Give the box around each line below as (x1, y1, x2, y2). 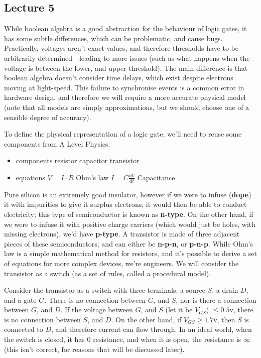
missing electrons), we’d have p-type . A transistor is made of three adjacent (4, 228, 240, 239)
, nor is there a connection (176, 294, 256, 305)
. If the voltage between (60, 304, 133, 315)
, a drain (212, 285, 238, 295)
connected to (4, 324, 43, 334)
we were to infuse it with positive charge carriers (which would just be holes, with (4, 218, 256, 229)
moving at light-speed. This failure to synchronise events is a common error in (4, 82, 244, 92)
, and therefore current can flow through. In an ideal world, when (51, 324, 252, 334)
